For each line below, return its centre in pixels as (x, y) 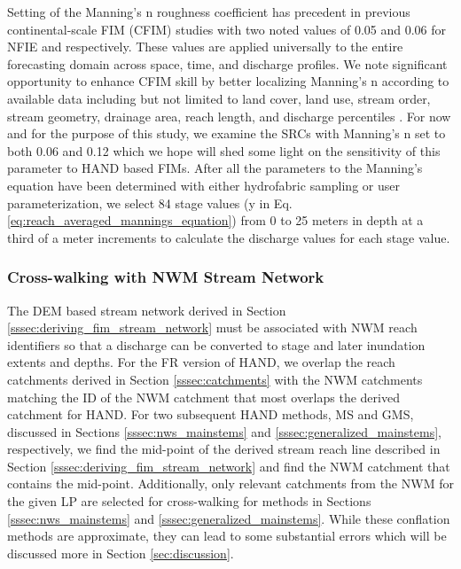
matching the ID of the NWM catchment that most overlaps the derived (203, 397)
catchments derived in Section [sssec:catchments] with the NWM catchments (215, 379)
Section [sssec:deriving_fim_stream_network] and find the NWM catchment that (229, 466)
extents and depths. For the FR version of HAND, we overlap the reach (201, 362)
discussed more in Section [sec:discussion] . (121, 553)
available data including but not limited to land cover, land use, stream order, (219, 98)
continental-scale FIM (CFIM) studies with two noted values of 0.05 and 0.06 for (227, 29)
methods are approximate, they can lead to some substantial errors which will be (227, 536)
